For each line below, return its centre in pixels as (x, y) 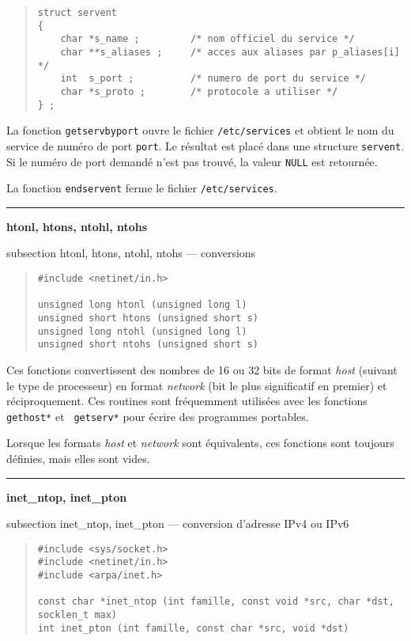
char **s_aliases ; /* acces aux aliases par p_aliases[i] (230, 52)
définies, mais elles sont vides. (78, 459)
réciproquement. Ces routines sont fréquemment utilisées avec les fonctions (187, 401)
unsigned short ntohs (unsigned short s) (148, 345)
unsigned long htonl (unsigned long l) (142, 305)
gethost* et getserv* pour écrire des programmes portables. (158, 416)
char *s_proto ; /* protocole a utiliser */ (199, 91)
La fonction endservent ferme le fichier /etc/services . (142, 188)
